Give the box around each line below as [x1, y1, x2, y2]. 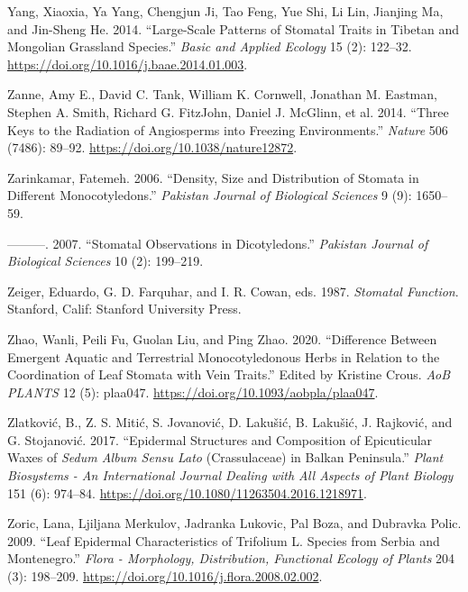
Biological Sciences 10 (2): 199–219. [7, 251, 204, 270]
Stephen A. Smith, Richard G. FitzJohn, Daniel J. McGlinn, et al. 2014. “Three [7, 102, 449, 121]
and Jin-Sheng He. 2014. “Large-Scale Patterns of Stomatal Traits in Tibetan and [7, 19, 460, 38]
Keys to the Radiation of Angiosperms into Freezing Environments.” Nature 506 [7, 120, 448, 139]
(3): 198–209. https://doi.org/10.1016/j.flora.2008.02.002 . [7, 567, 323, 586]
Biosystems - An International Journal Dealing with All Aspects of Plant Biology [7, 466, 454, 485]
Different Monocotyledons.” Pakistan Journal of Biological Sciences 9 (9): [7, 186, 412, 205]
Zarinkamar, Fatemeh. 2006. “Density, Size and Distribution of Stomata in [7, 168, 419, 187]
